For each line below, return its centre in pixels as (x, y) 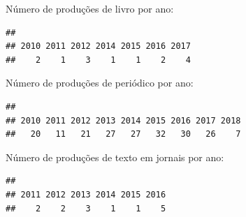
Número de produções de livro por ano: (90, 8)
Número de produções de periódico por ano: (100, 83)
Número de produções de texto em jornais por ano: (115, 157)
